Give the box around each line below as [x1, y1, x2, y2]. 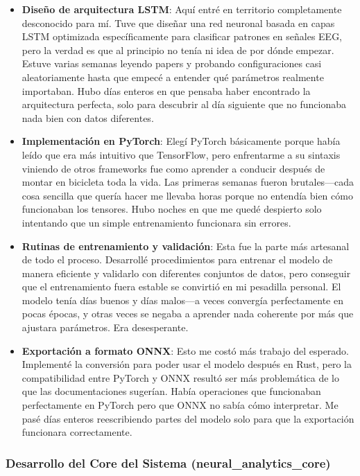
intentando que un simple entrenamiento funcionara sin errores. [22, 215, 291, 229]
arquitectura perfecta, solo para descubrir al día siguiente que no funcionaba [22, 97, 346, 112]
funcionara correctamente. [22, 425, 132, 439]
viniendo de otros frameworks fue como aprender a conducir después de [22, 161, 325, 175]
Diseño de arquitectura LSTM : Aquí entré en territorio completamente [22, 2, 342, 16]
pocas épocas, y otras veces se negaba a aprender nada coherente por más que [22, 306, 354, 321]
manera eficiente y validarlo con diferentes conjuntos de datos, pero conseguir [22, 265, 351, 280]
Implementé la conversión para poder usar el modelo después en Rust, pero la [22, 357, 352, 371]
